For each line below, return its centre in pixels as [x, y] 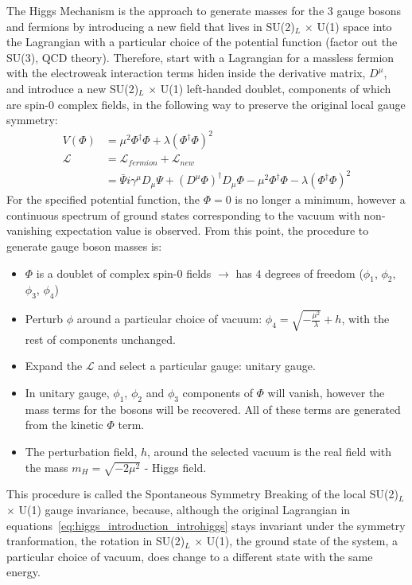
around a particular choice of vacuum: [169, 319]
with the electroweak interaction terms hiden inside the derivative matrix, [186, 73]
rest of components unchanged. [100, 339]
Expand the [54, 366]
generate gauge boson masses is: [84, 246]
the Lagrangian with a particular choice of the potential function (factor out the [202, 42]
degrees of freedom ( [314, 273]
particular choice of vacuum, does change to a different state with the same [190, 556]
